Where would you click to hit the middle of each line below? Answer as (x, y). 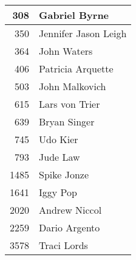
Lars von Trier (70, 104)
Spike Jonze (64, 174)
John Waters (66, 51)
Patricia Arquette (76, 69)
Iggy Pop (58, 192)
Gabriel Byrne (74, 15)
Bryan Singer (67, 121)
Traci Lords (63, 245)
